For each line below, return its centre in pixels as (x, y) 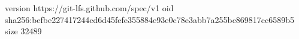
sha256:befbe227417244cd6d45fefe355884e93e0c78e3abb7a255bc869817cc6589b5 (150, 19)
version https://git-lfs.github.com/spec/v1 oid (89, 8)
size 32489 (23, 31)
